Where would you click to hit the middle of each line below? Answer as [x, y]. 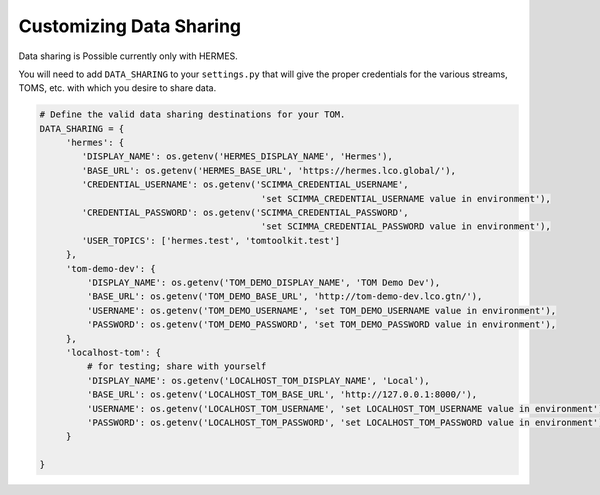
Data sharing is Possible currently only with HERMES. [128, 56]
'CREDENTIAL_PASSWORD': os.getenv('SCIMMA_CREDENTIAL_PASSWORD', [245, 213]
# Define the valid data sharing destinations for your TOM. [192, 114]
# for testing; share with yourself [176, 366]
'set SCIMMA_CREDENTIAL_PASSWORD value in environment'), [406, 226]
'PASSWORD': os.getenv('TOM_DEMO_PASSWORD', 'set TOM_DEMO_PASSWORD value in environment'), [321, 324]
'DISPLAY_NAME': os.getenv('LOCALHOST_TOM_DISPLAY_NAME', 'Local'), [258, 380]
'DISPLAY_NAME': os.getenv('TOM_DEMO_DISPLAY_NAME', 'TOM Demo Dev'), [263, 282]
